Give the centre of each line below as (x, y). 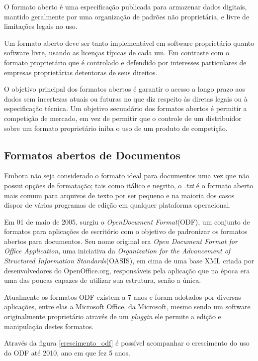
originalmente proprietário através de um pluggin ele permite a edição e (113, 316)
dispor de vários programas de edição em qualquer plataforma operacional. (118, 205)
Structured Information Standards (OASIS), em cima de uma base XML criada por (129, 261)
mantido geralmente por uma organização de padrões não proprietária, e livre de (127, 16)
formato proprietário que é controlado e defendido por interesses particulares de (125, 62)
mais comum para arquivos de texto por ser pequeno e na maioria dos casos (119, 195)
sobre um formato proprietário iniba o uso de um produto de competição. (116, 128)
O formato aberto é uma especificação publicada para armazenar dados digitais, (126, 6)
